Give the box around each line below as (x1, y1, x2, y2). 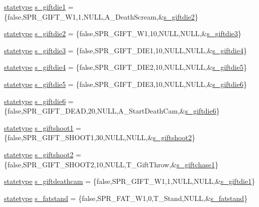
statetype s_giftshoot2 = (4, 149, 81, 159)
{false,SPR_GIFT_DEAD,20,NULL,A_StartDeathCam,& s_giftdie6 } (4, 106, 220, 116)
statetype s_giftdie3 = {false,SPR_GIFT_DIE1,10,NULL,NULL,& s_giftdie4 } (4, 45, 247, 55)
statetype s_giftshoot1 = (4, 122, 81, 133)
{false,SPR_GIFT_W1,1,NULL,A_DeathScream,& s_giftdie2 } (4, 11, 199, 22)
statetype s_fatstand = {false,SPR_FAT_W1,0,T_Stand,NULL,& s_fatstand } (4, 192, 248, 203)
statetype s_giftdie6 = (4, 95, 74, 106)
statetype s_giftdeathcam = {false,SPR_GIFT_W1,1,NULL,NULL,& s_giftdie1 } (4, 176, 255, 186)
